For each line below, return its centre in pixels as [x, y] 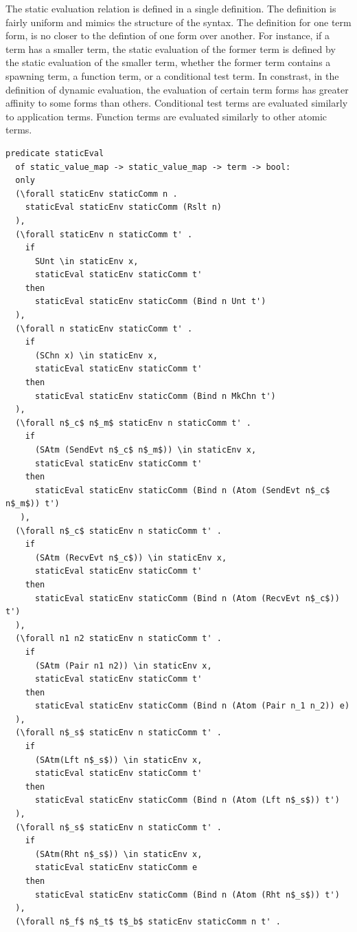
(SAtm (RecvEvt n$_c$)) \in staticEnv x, [131, 557]
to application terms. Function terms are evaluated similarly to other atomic [166, 116]
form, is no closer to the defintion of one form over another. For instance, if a [168, 35]
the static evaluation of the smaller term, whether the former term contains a [168, 62]
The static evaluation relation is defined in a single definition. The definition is [171, 8]
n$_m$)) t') [33, 504]
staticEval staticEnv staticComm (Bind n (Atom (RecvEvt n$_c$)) [187, 598]
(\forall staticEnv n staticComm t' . [104, 234]
